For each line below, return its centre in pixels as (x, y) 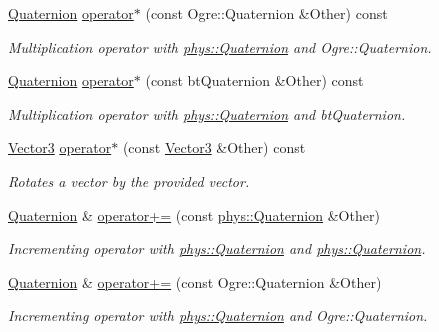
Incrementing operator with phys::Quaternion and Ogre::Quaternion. (218, 315)
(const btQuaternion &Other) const (254, 80)
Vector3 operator (60, 147)
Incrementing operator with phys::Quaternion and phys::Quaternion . (217, 248)
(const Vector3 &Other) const (214, 147)
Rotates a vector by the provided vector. (129, 180)
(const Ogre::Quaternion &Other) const (266, 13)
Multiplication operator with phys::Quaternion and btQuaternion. (207, 113)
